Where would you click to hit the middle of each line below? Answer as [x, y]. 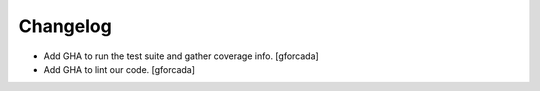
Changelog [65, 26]
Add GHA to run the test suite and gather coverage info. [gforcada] [181, 56]
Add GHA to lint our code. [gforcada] [119, 69]
